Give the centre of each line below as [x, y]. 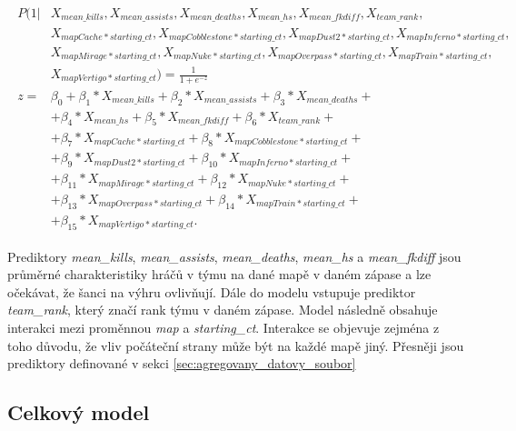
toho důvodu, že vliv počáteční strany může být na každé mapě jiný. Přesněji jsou [236, 345]
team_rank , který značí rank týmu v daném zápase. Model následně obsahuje [223, 310]
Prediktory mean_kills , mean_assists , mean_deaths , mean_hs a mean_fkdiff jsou [234, 256]
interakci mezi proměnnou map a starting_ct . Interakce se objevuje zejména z [223, 328]
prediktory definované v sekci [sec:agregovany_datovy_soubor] [182, 363]
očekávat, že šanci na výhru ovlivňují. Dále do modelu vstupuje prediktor [212, 291]
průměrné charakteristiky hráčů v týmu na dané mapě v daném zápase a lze [219, 274]
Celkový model [79, 412]
